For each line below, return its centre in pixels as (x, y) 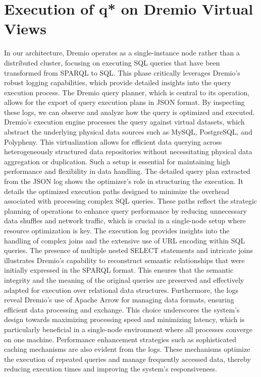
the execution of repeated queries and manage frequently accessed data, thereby (127, 359)
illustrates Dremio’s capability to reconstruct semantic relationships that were (124, 260)
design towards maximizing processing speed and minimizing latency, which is (124, 319)
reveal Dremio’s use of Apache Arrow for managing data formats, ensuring (119, 300)
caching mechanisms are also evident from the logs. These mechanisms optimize (127, 349)
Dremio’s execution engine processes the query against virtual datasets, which (124, 122)
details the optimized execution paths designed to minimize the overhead (117, 191)
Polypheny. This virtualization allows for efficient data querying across (113, 141)
